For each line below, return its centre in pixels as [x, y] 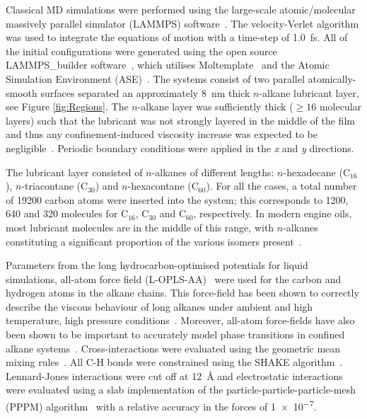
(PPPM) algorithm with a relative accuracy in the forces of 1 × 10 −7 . [161, 405]
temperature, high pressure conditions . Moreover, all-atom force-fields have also [180, 320]
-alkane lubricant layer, [309, 92]
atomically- [332, 78]
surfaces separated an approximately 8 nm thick [145, 92]
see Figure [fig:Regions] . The [67, 107]
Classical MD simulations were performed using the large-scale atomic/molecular [181, 9]
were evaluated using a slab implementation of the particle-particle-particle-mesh [181, 390]
